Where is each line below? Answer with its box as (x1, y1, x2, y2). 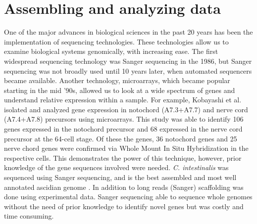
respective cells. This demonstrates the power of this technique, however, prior (4, 152, 242, 163)
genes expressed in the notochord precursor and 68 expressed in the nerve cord (4, 124, 243, 134)
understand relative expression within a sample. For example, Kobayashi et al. (4, 94, 242, 105)
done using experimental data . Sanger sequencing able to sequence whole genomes (4, 191, 253, 202)
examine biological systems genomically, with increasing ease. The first (4, 46, 218, 56)
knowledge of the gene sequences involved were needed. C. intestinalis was (4, 162, 229, 173)
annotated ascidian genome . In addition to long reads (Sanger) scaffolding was (4, 181, 244, 192)
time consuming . (4, 211, 54, 221)
